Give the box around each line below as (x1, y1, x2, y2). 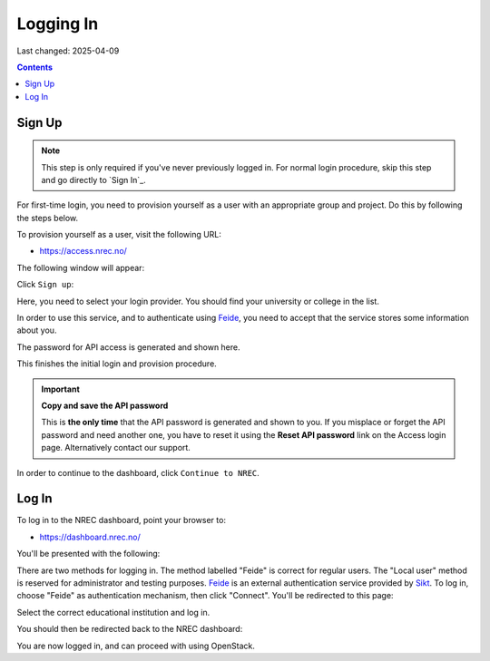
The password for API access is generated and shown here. (16, 341, 240, 353)
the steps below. (16, 212, 79, 223)
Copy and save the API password (41, 400, 169, 411)
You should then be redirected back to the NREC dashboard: (16, 624, 243, 635)
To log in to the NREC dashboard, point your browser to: (16, 515, 227, 526)
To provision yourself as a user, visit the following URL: (16, 229, 222, 240)
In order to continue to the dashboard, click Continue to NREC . (16, 467, 260, 478)
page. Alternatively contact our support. (41, 442, 191, 453)
